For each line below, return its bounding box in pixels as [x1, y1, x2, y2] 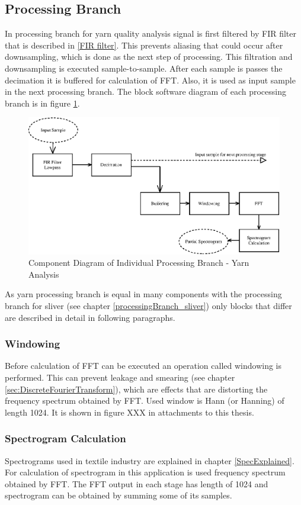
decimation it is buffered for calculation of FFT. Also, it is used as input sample [5, 73, 296, 86]
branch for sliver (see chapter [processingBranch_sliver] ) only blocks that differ [5, 300, 292, 312]
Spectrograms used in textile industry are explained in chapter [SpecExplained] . [5, 454, 294, 467]
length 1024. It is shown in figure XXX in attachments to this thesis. [5, 406, 254, 418]
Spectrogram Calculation [5, 431, 126, 446]
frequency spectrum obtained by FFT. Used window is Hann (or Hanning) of [5, 394, 284, 407]
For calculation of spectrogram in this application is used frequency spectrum [5, 466, 286, 478]
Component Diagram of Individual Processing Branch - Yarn [28, 256, 249, 269]
